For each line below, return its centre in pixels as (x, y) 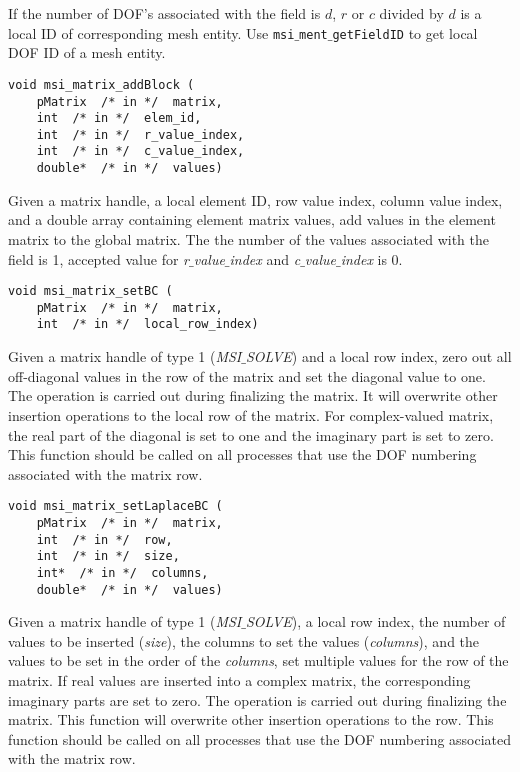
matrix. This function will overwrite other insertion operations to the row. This (251, 719)
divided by (411, 13)
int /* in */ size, (108, 556)
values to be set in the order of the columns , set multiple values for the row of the (258, 660)
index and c (265, 258)
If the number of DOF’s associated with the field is (164, 13)
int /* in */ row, (104, 539)
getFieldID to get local (405, 32)
